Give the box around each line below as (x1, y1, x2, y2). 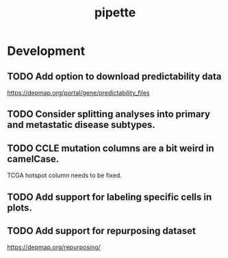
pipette (94, 5, 136, 21)
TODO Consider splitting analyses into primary (7, 108, 211, 120)
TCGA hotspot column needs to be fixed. (7, 171, 122, 179)
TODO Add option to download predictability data (7, 70, 222, 82)
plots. (7, 202, 33, 214)
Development (7, 43, 86, 59)
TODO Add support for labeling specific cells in (7, 191, 212, 203)
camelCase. (7, 153, 60, 165)
